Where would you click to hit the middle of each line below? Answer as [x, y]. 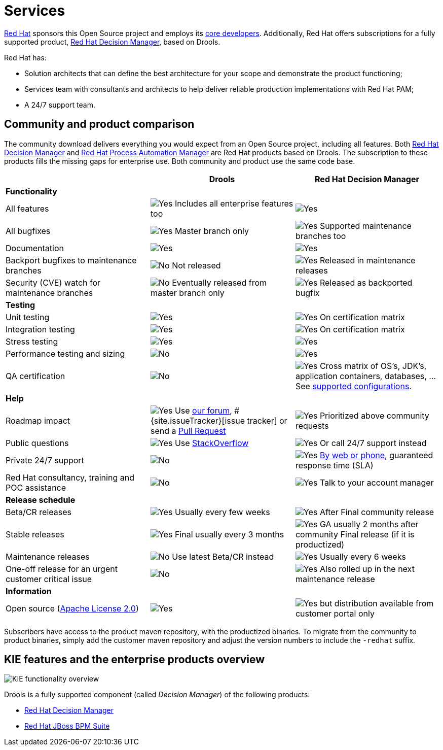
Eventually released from [219, 282]
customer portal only [335, 613]
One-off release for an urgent [62, 569]
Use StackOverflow [212, 443]
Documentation [35, 248]
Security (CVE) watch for [53, 282]
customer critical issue [49, 579]
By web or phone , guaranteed [376, 455]
